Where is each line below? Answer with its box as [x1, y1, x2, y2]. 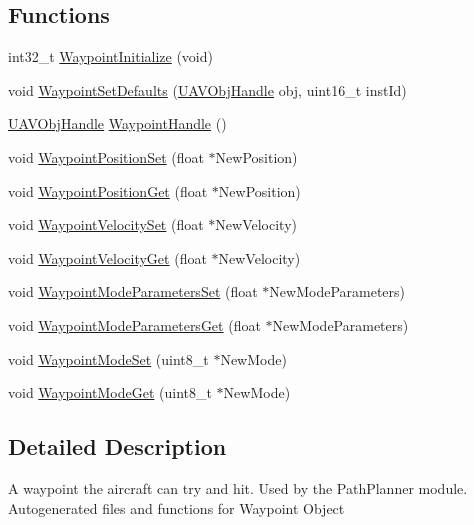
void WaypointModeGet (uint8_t [8, 382, 212, 403]
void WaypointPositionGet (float [8, 180, 208, 201]
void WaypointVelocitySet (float [8, 214, 204, 235]
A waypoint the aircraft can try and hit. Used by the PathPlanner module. [8, 477, 468, 498]
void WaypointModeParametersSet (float [8, 281, 258, 302]
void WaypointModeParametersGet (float [8, 314, 261, 335]
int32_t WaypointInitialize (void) [8, 46, 213, 67]
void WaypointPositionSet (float [8, 146, 204, 167]
